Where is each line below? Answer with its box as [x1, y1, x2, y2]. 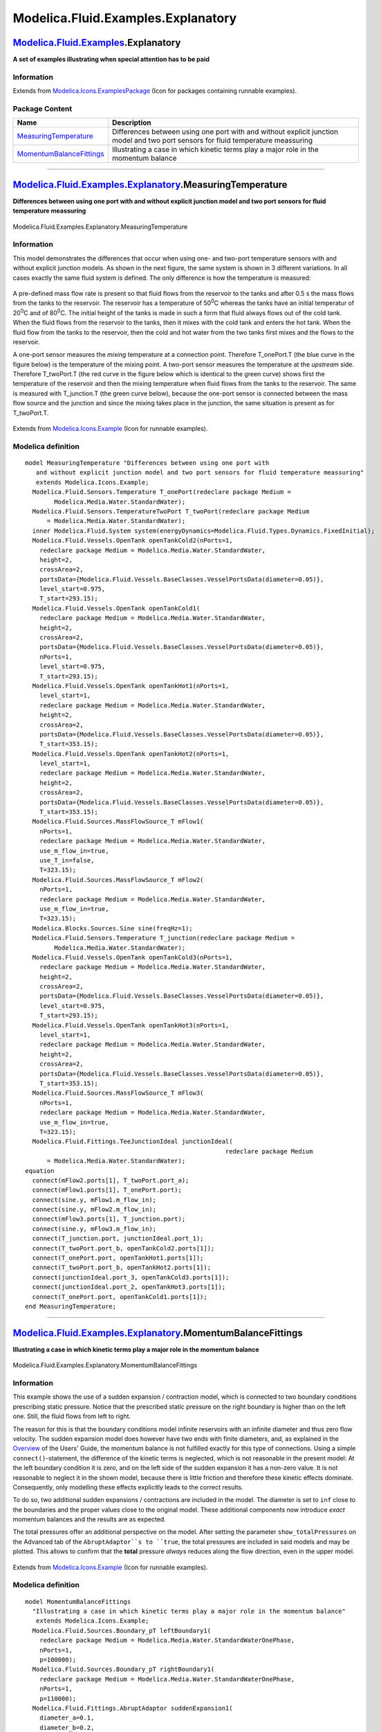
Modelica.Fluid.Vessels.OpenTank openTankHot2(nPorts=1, [32, 750, 230, 758]
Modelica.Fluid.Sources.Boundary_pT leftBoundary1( [32, 1627, 211, 1634]
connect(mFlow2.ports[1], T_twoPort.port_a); [32, 1176, 189, 1184]
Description [111, 118, 151, 127]
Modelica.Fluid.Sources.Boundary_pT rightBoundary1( [32, 1665, 215, 1673]
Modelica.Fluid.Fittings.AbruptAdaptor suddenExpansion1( [32, 1704, 233, 1712]
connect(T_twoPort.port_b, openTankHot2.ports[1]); [32, 1264, 211, 1271]
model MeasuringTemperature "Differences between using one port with [25, 459, 270, 467]
